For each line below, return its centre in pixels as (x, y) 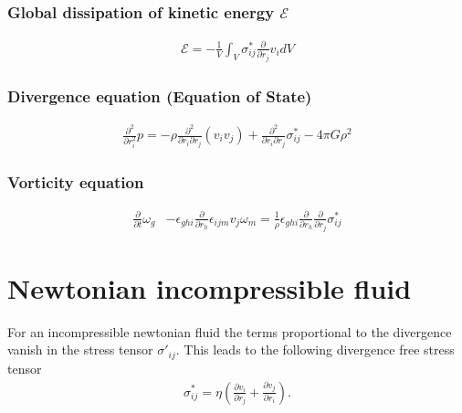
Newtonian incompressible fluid (210, 287)
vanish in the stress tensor (80, 349)
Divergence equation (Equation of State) (160, 95)
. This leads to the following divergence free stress (315, 349)
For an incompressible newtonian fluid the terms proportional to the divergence (230, 331)
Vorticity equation (76, 181)
